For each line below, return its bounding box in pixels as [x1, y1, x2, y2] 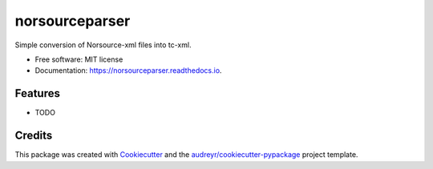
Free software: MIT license [34, 54, 123, 64]
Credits [14, 129, 53, 143]
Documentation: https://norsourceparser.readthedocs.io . [34, 66, 222, 75]
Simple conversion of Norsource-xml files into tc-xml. [14, 40, 192, 50]
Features [14, 87, 60, 100]
